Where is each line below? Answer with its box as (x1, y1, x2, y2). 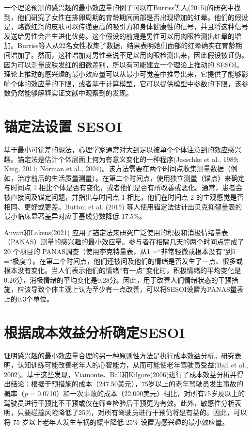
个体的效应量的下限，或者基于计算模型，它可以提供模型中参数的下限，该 (10, 78, 241, 88)
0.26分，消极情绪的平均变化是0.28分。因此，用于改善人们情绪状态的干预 (4, 274, 232, 285)
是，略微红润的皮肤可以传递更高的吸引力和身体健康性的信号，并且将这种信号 (4, 21, 248, 32)
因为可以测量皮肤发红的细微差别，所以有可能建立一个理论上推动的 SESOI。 (4, 59, 243, 69)
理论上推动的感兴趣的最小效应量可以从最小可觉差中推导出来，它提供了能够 (4, 69, 241, 79)
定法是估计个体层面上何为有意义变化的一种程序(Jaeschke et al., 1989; (24, 154, 239, 164)
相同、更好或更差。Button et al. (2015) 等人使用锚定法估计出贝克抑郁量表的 (4, 201, 242, 211)
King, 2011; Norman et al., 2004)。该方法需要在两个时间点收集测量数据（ (4, 163, 231, 174)
